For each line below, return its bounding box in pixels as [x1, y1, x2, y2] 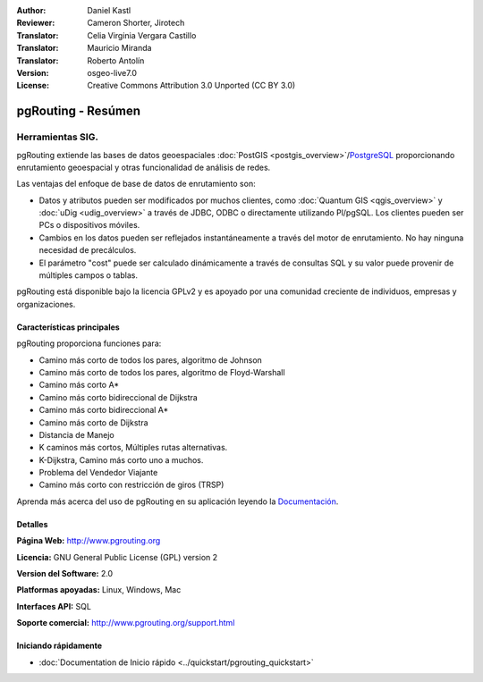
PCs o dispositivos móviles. [38, 220, 140, 231]
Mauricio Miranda [87, 43, 152, 54]
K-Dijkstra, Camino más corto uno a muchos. [38, 454, 204, 465]
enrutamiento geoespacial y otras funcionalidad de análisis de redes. [16, 162, 271, 173]
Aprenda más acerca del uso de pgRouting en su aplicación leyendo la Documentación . [16, 496, 339, 507]
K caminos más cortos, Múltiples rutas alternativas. [38, 442, 228, 453]
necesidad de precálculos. [38, 245, 137, 256]
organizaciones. [16, 299, 76, 309]
